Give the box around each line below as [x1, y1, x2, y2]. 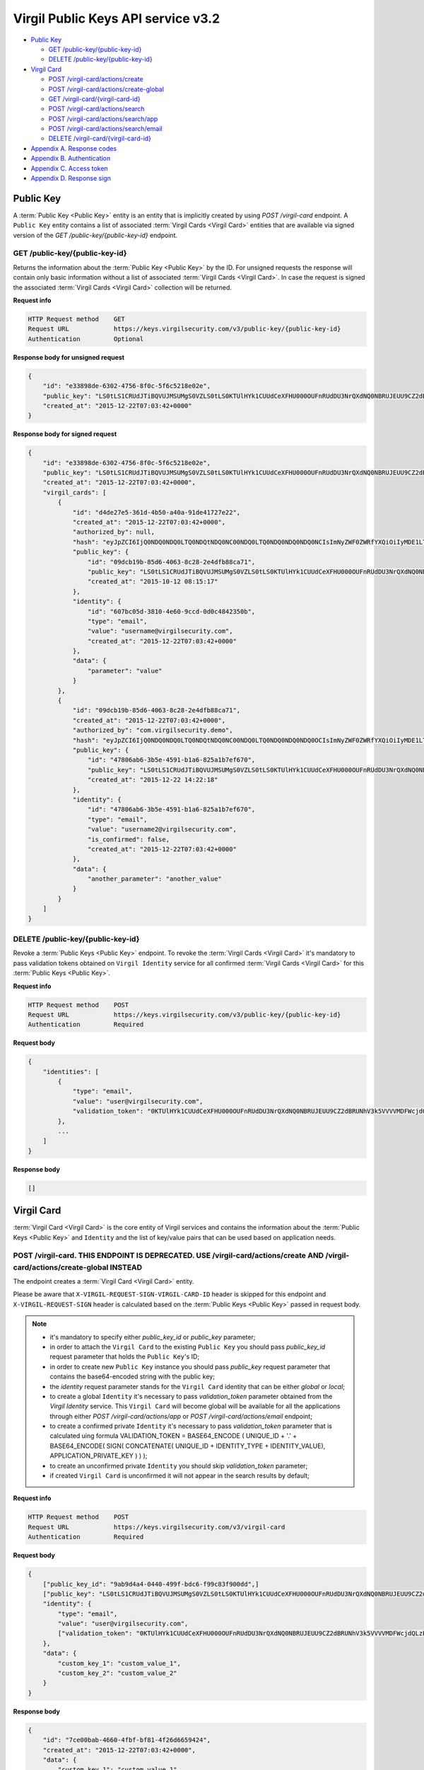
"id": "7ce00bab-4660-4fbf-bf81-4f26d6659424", [42, 1736, 211, 1745]
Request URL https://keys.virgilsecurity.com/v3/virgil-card [28, 1523, 285, 1531]
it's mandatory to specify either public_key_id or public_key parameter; [49, 1332, 256, 1341]
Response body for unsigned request [13, 353, 125, 361]
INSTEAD [110, 1262, 143, 1272]
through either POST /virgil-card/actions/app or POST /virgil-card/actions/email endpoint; [49, 1412, 312, 1420]
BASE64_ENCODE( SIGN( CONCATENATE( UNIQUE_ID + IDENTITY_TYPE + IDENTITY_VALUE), [49, 1441, 326, 1450]
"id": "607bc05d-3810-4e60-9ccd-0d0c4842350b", [87, 607, 256, 615]
